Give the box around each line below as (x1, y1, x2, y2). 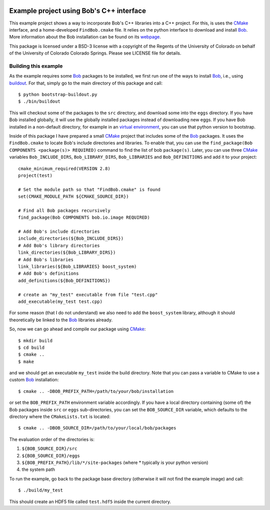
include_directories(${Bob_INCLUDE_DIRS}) (18, 236, 124, 241)
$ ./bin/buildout (18, 99, 60, 105)
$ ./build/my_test (18, 487, 63, 493)
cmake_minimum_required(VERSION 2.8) (18, 166, 111, 171)
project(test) (18, 173, 52, 178)
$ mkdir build (18, 338, 52, 343)
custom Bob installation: (9, 377, 59, 383)
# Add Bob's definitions (18, 271, 79, 276)
